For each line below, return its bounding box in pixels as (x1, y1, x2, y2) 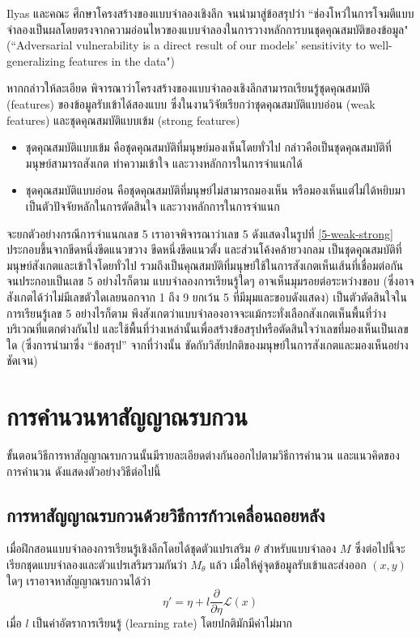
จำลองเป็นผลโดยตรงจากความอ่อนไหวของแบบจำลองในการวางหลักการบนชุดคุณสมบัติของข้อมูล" (6, 20, 409, 37)
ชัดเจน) (6, 352, 38, 369)
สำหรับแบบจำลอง (263, 540, 337, 557)
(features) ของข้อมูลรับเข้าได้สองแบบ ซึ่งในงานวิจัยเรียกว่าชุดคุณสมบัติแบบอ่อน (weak (6, 95, 375, 112)
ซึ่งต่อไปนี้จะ (354, 540, 405, 557)
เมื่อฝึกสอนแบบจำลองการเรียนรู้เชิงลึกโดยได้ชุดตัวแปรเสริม (6, 540, 251, 557)
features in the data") (69, 52, 176, 69)
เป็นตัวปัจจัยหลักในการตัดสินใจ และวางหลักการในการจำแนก (25, 197, 280, 214)
